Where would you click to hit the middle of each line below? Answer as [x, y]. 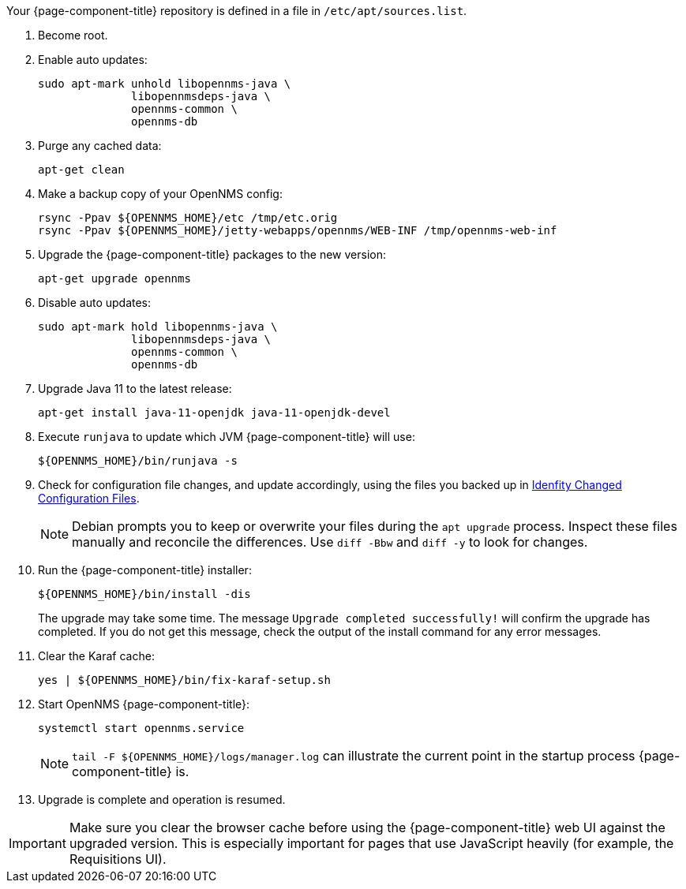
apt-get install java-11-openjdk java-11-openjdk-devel [214, 413]
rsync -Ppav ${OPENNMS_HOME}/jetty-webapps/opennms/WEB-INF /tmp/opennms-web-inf [298, 230]
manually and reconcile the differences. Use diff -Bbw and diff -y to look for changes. [330, 542]
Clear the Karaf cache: [96, 656]
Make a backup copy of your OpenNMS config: [160, 194]
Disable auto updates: [95, 303]
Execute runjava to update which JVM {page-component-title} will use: [227, 437]
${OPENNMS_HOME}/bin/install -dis [144, 594]
